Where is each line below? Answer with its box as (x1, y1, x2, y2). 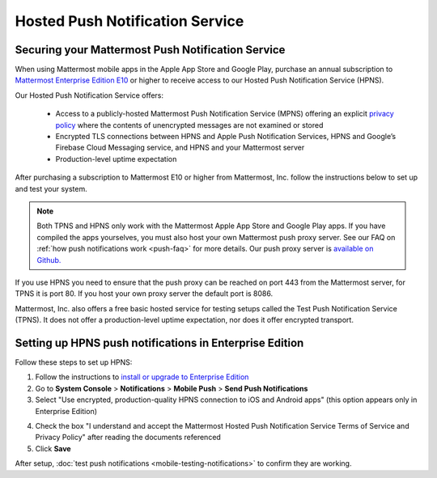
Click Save (35, 443, 72, 453)
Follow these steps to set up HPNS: (15, 357, 133, 367)
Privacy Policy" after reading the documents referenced (35, 433, 222, 442)
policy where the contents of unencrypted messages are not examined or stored (55, 120, 324, 129)
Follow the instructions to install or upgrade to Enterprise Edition (35, 372, 249, 382)
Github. (36, 255, 62, 264)
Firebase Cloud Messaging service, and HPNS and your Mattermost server (55, 142, 305, 153)
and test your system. (15, 184, 88, 193)
